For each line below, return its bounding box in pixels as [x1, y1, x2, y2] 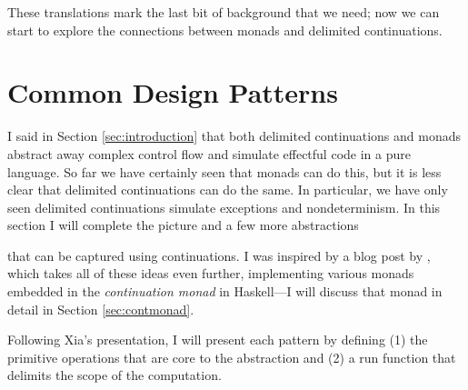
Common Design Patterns [7, 74, 338, 111]
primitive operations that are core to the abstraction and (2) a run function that [7, 347, 456, 366]
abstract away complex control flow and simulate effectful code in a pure [7, 144, 411, 163]
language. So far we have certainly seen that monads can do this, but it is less [7, 162, 442, 181]
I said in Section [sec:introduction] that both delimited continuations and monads [7, 126, 461, 145]
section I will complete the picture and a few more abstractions [7, 215, 359, 235]
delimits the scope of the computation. [7, 365, 222, 385]
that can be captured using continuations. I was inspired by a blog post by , [7, 245, 431, 265]
